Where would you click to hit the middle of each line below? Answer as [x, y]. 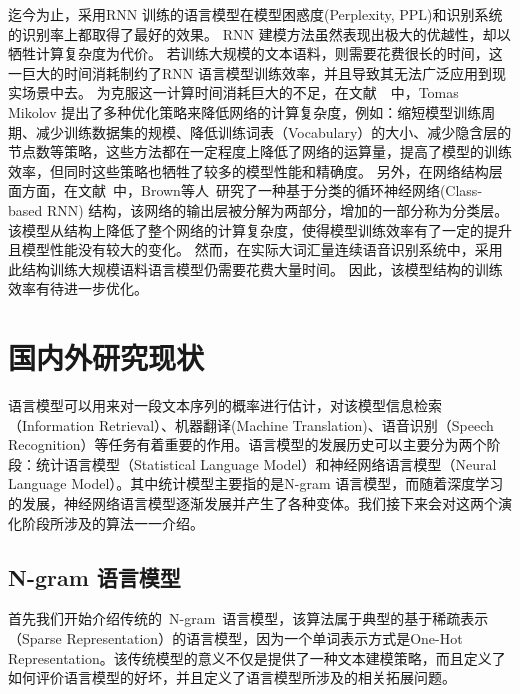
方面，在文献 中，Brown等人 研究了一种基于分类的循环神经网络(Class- [252, 190]
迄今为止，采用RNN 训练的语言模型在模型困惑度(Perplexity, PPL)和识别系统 [255, 14]
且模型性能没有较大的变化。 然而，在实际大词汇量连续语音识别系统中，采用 [255, 249]
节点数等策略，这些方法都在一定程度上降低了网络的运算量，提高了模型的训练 [260, 151]
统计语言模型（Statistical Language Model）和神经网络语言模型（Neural [266, 463]
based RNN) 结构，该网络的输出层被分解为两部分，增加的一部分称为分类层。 [258, 209]
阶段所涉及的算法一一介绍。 [112, 522]
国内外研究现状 [106, 357]
